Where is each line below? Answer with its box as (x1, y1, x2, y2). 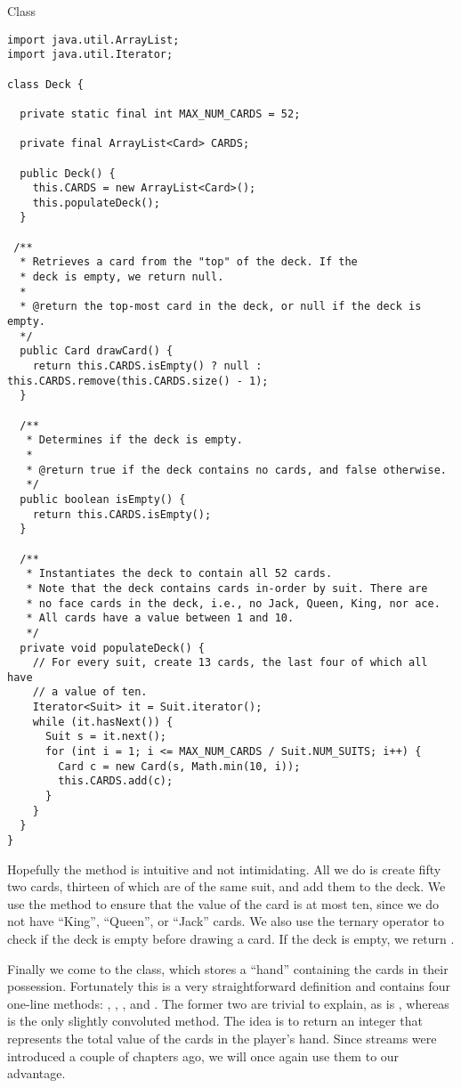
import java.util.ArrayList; (7, 33, 180, 46)
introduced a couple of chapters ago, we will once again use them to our (7, 1046, 400, 1065)
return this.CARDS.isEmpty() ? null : (32, 360, 263, 373)
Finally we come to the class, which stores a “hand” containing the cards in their (7, 959, 449, 978)
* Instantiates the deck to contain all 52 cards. (26, 567, 333, 581)
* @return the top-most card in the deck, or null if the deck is (20, 300, 422, 313)
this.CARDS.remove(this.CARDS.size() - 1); (7, 374, 269, 387)
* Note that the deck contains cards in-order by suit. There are (26, 581, 428, 595)
